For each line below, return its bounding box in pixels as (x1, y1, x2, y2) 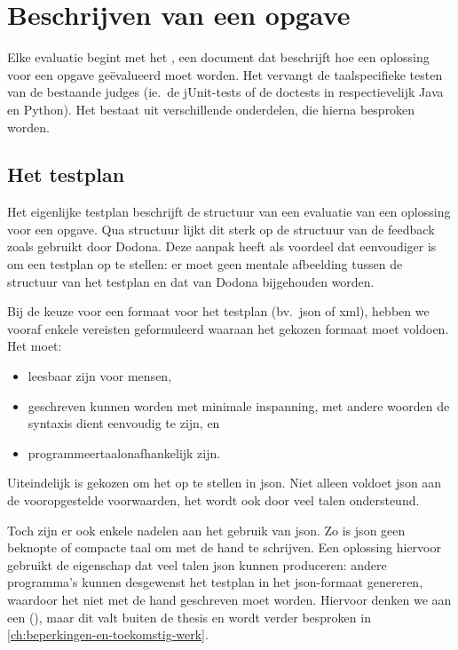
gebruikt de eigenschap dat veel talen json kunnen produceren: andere (7, 555, 387, 574)
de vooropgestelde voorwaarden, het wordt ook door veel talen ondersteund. (7, 491, 420, 510)
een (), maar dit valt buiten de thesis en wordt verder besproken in (7, 607, 371, 626)
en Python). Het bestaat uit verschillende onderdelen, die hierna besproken (7, 99, 415, 118)
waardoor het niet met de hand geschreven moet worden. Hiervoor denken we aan (7, 590, 452, 608)
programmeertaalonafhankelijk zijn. (28, 443, 221, 462)
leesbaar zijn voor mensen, (28, 367, 172, 385)
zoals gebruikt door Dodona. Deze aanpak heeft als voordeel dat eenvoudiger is (7, 237, 437, 256)
